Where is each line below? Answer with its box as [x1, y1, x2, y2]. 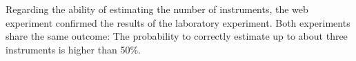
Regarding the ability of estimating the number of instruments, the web [6, 2, 308, 16]
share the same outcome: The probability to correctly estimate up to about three [6, 29, 348, 43]
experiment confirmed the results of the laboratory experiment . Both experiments [6, 15, 350, 29]
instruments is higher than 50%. [6, 42, 141, 56]
